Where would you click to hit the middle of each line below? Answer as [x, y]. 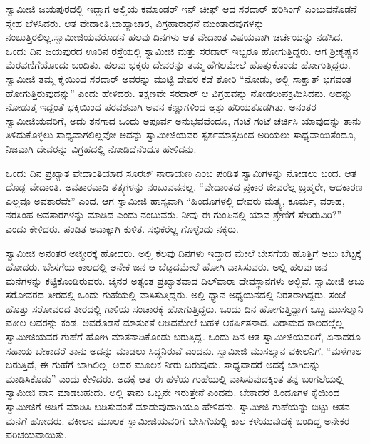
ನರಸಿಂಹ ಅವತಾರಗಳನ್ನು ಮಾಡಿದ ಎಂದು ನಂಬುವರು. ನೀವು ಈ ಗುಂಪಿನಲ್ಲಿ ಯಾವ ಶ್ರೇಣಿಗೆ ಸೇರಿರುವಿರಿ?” [174, 215]
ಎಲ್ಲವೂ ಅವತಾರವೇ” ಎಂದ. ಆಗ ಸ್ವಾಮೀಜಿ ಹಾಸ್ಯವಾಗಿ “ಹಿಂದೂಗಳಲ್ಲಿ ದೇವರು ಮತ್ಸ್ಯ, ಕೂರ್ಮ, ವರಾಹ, [175, 200]
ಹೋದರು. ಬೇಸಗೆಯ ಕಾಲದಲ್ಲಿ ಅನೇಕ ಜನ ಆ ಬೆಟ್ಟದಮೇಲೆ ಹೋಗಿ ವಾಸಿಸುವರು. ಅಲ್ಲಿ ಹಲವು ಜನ [166, 267]
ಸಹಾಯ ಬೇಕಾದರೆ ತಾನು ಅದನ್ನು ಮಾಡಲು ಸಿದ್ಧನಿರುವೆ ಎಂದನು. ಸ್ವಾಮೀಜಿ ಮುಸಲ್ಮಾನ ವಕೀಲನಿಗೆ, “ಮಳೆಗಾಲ [184, 350]
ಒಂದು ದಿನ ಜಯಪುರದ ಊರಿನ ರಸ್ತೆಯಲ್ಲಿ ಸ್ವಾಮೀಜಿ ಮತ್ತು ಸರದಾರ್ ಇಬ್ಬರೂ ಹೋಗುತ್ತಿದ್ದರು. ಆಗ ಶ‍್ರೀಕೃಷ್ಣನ [182, 50]
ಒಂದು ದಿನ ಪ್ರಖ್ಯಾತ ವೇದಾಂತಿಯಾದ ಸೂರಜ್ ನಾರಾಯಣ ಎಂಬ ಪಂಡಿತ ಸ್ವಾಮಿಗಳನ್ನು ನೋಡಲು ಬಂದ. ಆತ [181, 172]
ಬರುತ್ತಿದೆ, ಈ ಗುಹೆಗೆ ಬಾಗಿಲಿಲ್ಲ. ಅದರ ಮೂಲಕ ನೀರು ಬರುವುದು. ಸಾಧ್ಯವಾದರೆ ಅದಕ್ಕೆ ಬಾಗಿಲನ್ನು [163, 364]
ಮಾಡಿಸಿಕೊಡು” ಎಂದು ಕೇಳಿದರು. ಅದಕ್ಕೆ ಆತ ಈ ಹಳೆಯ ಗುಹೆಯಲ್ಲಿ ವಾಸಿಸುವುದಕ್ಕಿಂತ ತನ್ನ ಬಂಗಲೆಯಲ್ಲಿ [175, 378]
